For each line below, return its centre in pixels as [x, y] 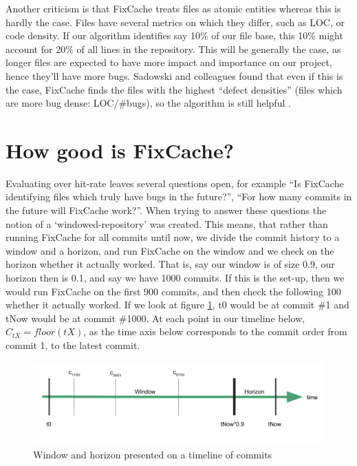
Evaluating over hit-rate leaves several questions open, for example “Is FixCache [175, 183]
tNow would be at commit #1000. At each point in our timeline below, [155, 318]
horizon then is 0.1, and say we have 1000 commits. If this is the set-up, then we [175, 278]
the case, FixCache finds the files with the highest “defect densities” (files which [174, 89]
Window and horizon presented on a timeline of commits [153, 454]
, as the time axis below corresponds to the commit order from [215, 331]
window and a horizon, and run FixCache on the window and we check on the [170, 250]
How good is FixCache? [120, 150]
